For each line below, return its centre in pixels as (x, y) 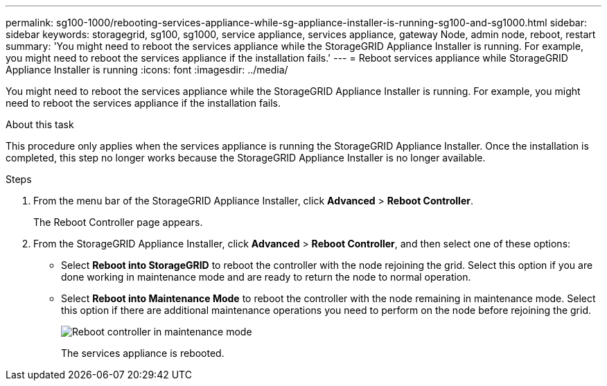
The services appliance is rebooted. (143, 353)
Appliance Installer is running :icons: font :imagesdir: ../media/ (147, 70)
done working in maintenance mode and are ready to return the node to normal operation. (266, 277)
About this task (40, 124)
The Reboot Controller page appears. (118, 222)
